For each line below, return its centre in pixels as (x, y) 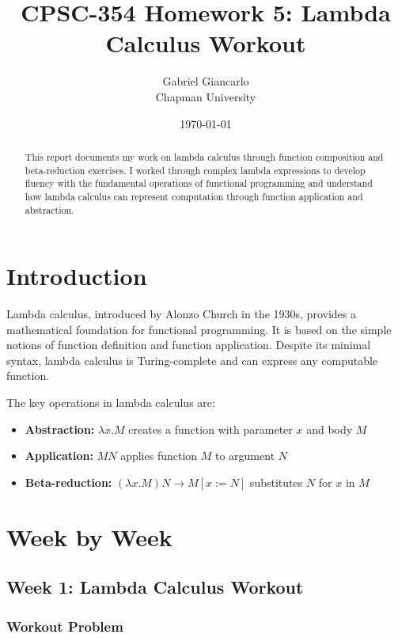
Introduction (77, 276)
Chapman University (206, 96)
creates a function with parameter (210, 429)
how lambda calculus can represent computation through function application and (194, 196)
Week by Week (89, 536)
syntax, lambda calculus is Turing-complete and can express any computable (192, 360)
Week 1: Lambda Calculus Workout (155, 587)
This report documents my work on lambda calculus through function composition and (204, 156)
